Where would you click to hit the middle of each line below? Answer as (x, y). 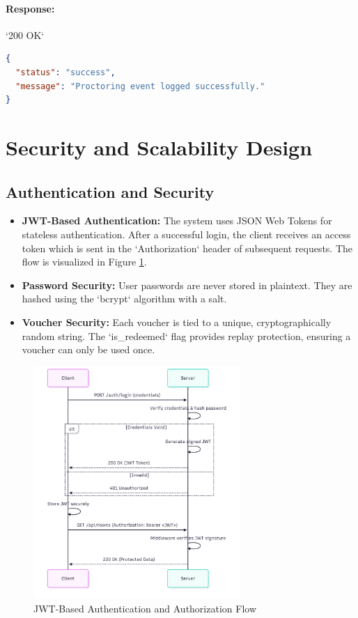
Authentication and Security (110, 191)
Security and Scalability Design (159, 147)
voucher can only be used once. (88, 349)
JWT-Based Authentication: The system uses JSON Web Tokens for (177, 221)
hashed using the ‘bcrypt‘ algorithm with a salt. (124, 299)
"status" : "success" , (65, 72)
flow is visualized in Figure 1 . (84, 262)
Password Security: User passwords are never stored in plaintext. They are (187, 285)
